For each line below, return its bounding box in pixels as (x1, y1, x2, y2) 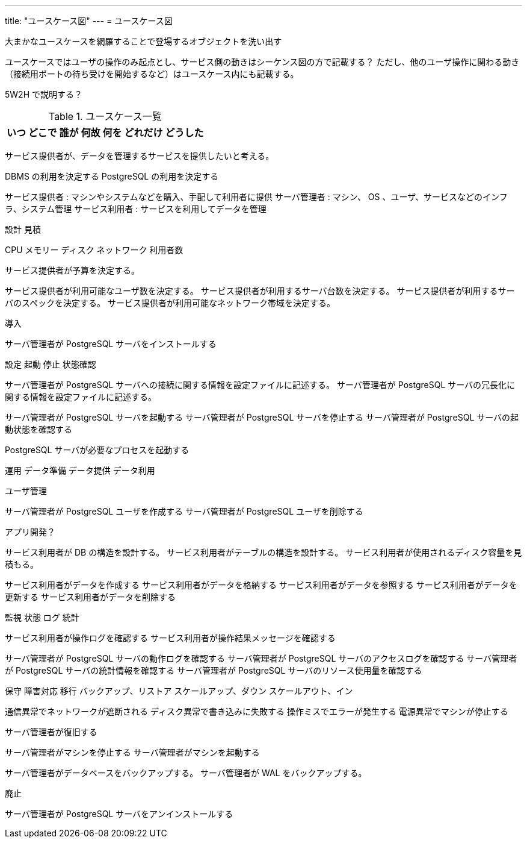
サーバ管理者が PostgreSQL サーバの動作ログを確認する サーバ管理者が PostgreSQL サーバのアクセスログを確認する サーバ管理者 (5, 653, 517, 663)
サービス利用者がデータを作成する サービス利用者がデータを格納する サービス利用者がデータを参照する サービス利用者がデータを (5, 580, 517, 590)
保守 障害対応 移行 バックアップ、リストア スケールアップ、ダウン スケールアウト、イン (5, 686, 353, 696)
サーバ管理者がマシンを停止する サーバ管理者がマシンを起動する (5, 747, 260, 757)
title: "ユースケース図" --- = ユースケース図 (5, 16, 173, 26)
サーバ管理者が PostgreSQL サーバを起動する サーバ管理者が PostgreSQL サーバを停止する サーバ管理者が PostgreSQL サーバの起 (5, 412, 519, 422)
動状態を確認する (5, 424, 72, 434)
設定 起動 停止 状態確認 (5, 359, 96, 369)
